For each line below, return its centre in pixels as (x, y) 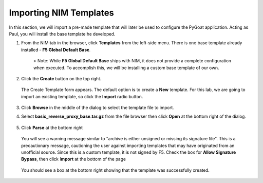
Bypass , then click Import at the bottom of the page (74, 159)
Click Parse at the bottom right (52, 128)
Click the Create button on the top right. (61, 78)
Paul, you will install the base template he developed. (62, 34)
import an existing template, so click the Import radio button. (82, 96)
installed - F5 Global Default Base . (56, 50)
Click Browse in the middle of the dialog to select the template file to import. (98, 108)
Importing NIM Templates (62, 13)
